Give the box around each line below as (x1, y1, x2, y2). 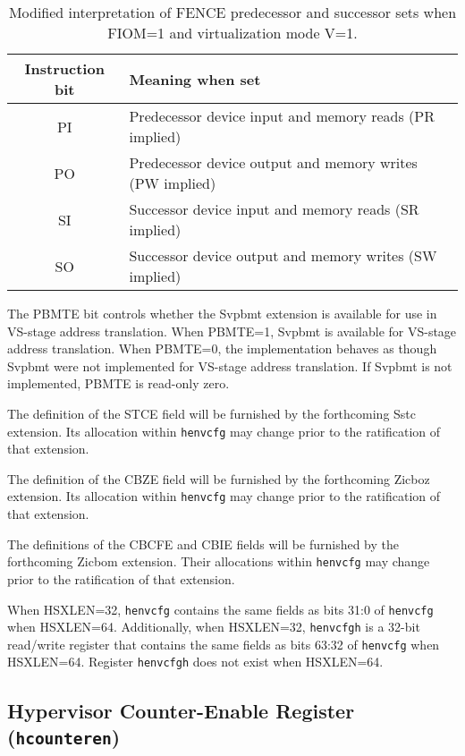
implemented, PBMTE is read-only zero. (7, 374, 230, 393)
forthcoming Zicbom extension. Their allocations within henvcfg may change (7, 552, 430, 571)
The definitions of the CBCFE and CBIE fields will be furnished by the (7, 534, 399, 553)
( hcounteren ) (7, 722, 121, 750)
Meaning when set (129, 68, 261, 89)
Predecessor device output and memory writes (129, 152, 418, 173)
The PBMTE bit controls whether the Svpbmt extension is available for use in (7, 304, 437, 322)
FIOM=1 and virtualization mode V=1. (107, 22, 358, 43)
